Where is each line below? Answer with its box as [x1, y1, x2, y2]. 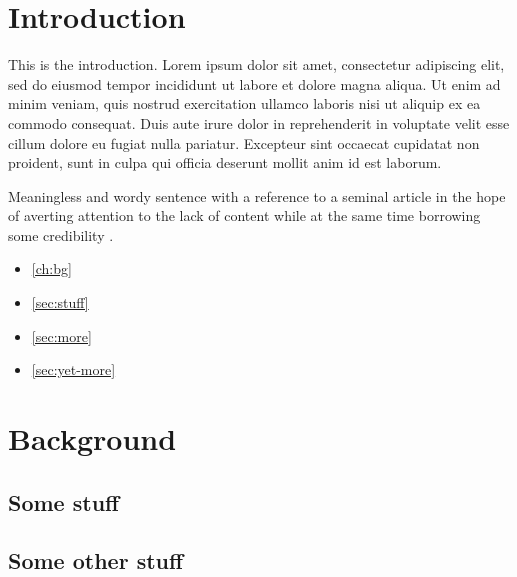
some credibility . [8, 224, 114, 245]
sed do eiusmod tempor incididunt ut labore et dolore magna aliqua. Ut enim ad [8, 73, 501, 94]
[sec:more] [31, 325, 92, 346]
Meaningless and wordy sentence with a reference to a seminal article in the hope [8, 185, 506, 206]
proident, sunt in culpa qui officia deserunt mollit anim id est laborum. [8, 152, 442, 173]
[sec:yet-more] [31, 359, 116, 380]
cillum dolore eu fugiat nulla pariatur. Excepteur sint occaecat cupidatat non [8, 132, 480, 153]
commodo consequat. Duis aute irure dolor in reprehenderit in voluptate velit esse [8, 112, 510, 133]
